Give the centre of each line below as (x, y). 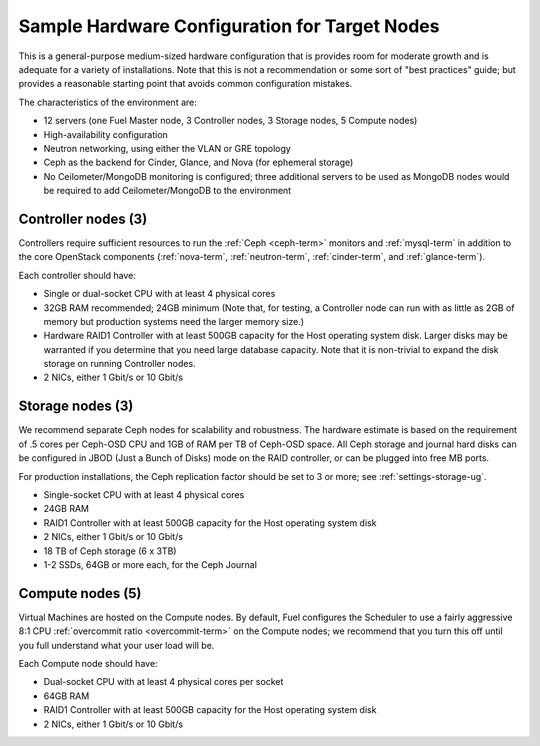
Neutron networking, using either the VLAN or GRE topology (167, 148)
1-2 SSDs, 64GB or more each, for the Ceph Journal (150, 564)
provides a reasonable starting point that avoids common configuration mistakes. (185, 84)
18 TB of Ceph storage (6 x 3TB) (110, 551)
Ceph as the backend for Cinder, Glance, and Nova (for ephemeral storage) (198, 162)
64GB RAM (66, 696)
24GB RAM (66, 509)
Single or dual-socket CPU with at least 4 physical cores (159, 294)
